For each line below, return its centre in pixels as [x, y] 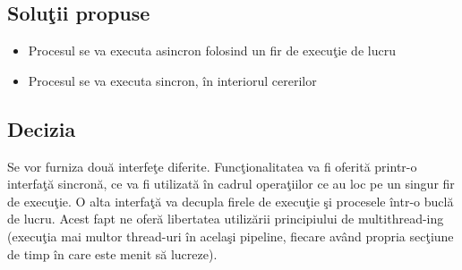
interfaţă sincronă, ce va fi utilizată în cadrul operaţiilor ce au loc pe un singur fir [231, 184]
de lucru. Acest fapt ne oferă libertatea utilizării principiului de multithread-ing [226, 219]
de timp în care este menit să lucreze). [112, 253]
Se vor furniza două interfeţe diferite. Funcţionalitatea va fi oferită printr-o [212, 166]
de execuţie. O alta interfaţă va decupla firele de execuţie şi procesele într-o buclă [231, 201]
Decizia [42, 128]
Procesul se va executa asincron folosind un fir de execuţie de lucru [212, 51]
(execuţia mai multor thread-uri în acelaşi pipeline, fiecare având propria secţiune [231, 236]
